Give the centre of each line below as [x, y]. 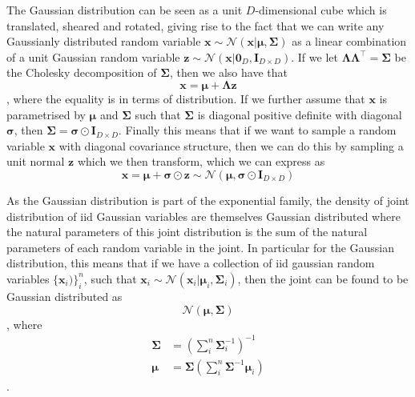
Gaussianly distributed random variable [104, 41]
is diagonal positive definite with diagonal [300, 114]
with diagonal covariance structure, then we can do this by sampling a [231, 145]
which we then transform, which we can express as [201, 161]
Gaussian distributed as [64, 296]
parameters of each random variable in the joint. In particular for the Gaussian [201, 247]
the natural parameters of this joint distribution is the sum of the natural [187, 232]
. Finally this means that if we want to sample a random [257, 130]
